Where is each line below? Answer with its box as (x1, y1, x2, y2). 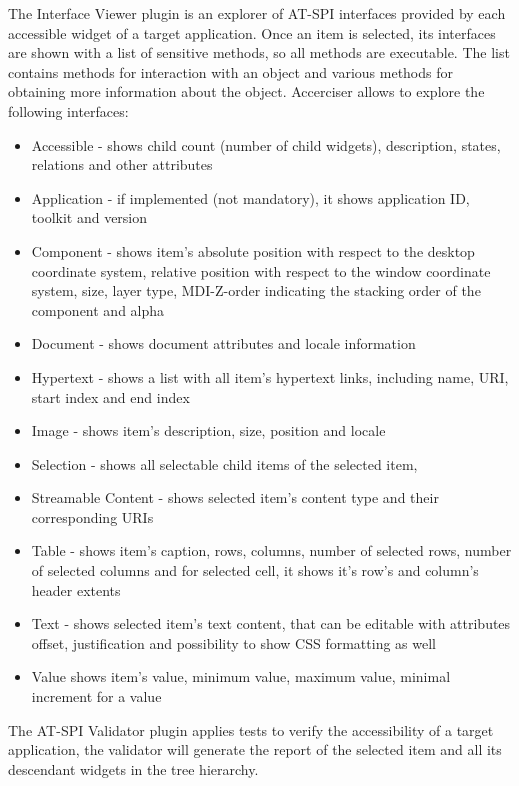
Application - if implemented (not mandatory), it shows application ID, (31, 187, 470, 208)
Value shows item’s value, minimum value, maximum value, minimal (31, 666, 451, 687)
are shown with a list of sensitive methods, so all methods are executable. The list (8, 42, 510, 63)
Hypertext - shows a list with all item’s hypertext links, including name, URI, (31, 366, 509, 387)
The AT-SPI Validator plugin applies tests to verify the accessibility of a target (8, 719, 494, 740)
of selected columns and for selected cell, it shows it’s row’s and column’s (31, 560, 479, 581)
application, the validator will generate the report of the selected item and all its (8, 739, 502, 760)
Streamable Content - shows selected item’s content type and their (31, 487, 439, 508)
